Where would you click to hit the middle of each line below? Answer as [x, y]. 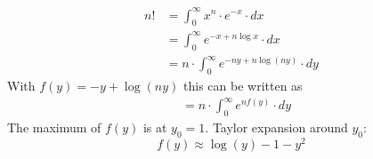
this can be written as [243, 85]
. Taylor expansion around [276, 127]
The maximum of [54, 127]
